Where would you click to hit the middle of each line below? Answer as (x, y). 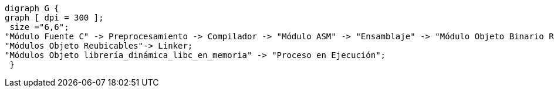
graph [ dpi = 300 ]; (54, 18)
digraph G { (32, 8)
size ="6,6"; (39, 27)
